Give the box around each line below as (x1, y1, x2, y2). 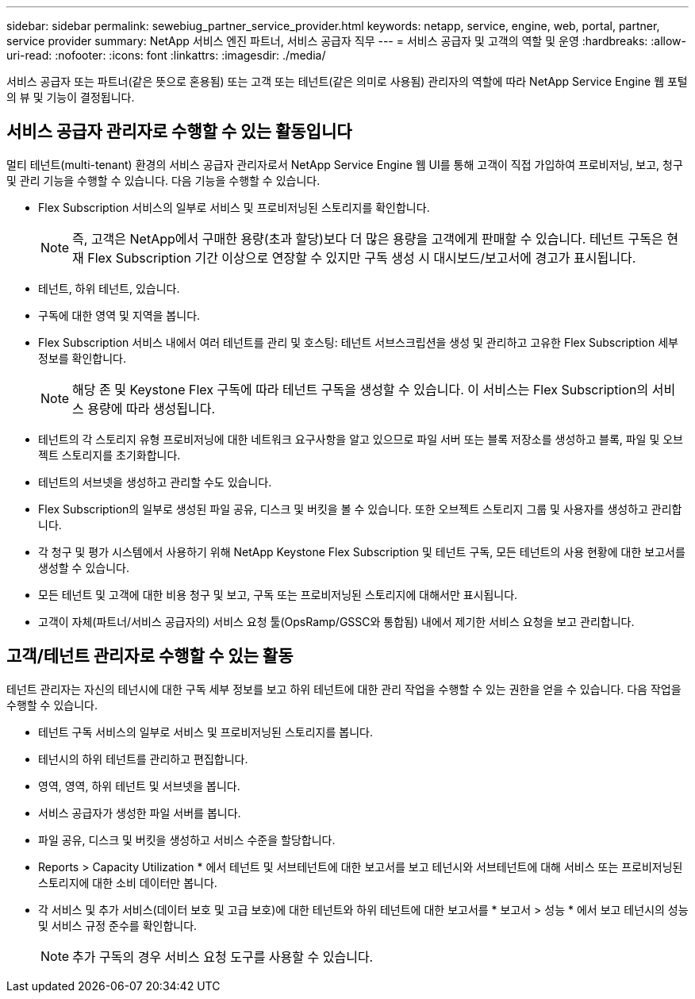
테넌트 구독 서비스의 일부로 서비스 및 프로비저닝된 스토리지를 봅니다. (38, 724, 373, 739)
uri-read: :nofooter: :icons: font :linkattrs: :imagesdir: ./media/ (6, 48, 326, 62)
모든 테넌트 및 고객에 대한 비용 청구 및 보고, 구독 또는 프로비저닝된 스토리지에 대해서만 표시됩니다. (38, 587, 518, 601)
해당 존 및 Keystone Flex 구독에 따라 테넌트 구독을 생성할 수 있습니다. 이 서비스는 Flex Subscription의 (72, 381, 649, 398)
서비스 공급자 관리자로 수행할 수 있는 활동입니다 (6, 121, 352, 142)
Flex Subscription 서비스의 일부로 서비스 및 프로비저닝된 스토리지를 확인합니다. (38, 200, 430, 214)
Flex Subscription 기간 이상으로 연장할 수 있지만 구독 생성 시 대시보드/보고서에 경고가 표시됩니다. (87, 249, 636, 266)
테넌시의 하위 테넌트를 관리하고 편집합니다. (38, 751, 248, 766)
